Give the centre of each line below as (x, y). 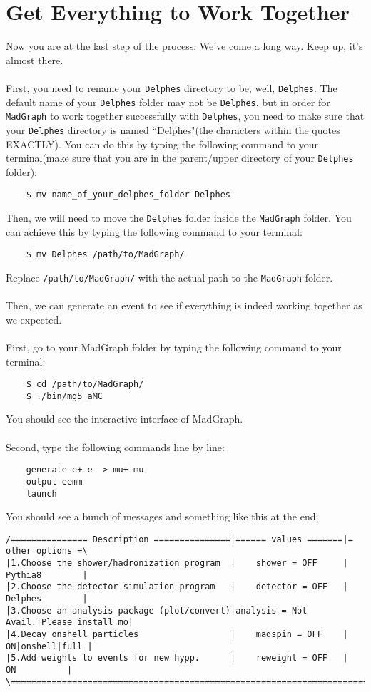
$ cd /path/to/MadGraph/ (85, 384)
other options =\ (47, 551)
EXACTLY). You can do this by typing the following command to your (162, 144)
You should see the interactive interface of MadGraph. (124, 419)
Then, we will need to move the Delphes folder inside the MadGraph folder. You (179, 218)
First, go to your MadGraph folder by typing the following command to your (174, 347)
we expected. (34, 319)
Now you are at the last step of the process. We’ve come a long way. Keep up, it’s (184, 46)
